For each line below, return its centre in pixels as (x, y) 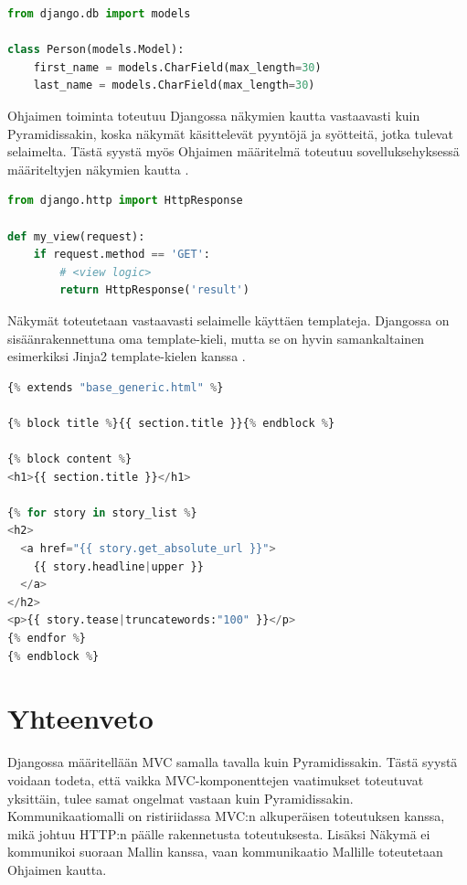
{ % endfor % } (47, 638)
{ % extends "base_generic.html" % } (116, 387)
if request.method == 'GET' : (122, 255)
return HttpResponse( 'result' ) (154, 290)
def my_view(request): (76, 236)
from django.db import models (99, 14)
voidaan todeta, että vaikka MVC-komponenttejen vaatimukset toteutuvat (216, 779)
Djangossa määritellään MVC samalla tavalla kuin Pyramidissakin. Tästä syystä (233, 762)
